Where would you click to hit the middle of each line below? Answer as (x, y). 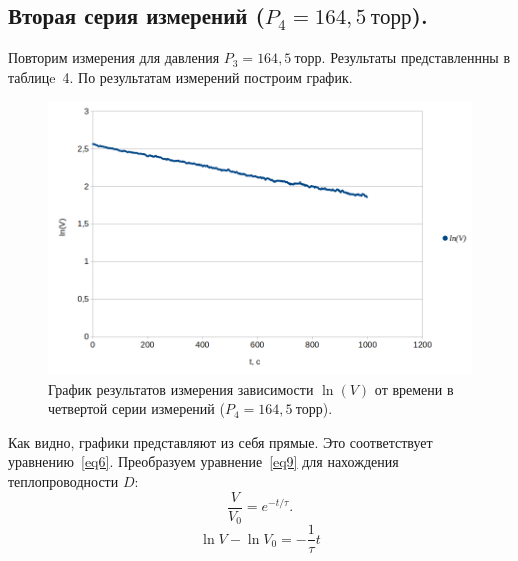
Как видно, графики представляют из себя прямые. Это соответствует (220, 441)
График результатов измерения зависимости (181, 388)
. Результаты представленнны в (416, 57)
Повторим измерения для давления (114, 57)
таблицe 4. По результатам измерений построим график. (180, 76)
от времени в (414, 388)
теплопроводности (63, 481)
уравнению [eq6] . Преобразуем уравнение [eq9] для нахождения (203, 461)
